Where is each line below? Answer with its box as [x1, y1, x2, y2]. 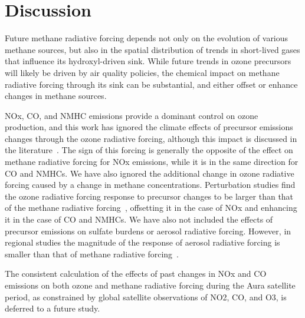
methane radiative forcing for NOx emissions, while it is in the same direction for [5, 155, 299, 168]
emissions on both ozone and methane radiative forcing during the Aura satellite [5, 279, 296, 291]
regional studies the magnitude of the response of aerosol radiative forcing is [5, 236, 280, 249]
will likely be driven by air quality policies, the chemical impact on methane [5, 66, 280, 78]
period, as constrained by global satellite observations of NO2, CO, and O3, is [5, 290, 287, 303]
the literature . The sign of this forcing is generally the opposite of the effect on [5, 144, 293, 156]
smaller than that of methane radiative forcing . [5, 247, 179, 260]
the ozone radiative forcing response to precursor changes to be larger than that [5, 190, 294, 202]
